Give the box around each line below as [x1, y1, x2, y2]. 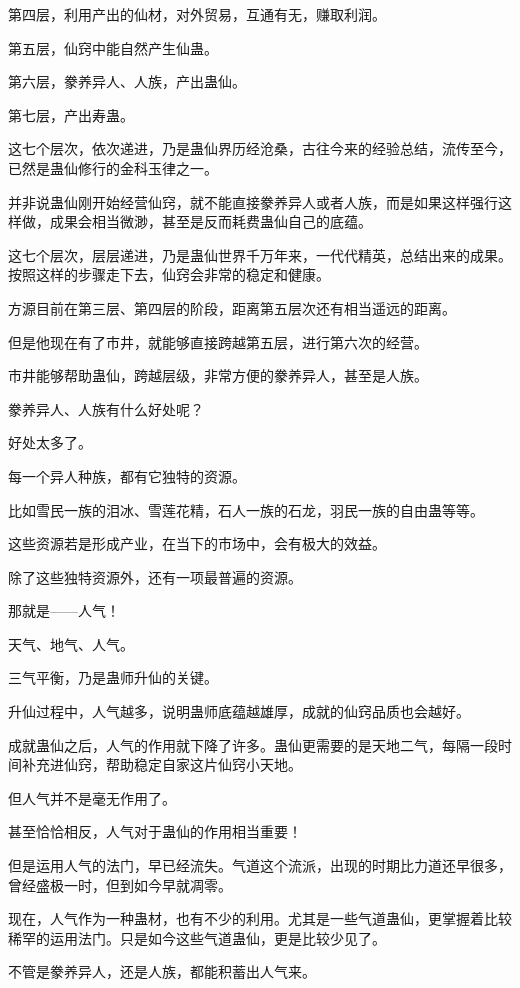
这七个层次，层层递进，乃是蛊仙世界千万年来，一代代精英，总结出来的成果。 [8, 244, 512, 265]
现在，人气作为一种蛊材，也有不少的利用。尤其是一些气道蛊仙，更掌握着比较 [8, 908, 512, 929]
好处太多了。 [8, 432, 92, 453]
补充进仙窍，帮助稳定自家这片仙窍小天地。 [21, 754, 302, 775]
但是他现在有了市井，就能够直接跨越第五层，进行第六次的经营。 [8, 331, 428, 352]
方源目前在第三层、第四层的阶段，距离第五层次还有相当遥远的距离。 [8, 297, 456, 318]
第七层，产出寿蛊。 [8, 104, 134, 125]
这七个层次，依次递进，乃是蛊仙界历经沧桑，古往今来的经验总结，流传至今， [8, 138, 512, 159]
